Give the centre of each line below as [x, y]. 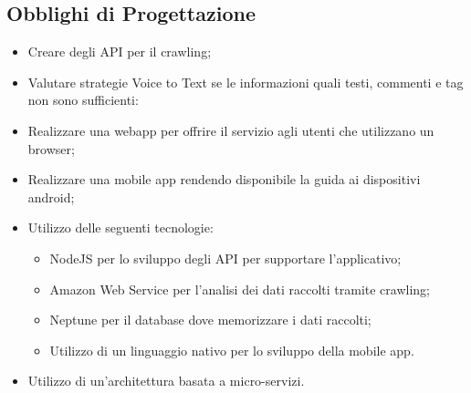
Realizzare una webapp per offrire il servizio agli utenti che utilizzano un [231, 130]
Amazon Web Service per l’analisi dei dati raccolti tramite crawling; [240, 289]
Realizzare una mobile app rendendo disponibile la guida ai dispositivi [224, 179]
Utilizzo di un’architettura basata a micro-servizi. [166, 381]
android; [51, 196]
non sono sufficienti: [83, 100]
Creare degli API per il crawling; [120, 52]
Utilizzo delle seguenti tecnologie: [120, 228]
